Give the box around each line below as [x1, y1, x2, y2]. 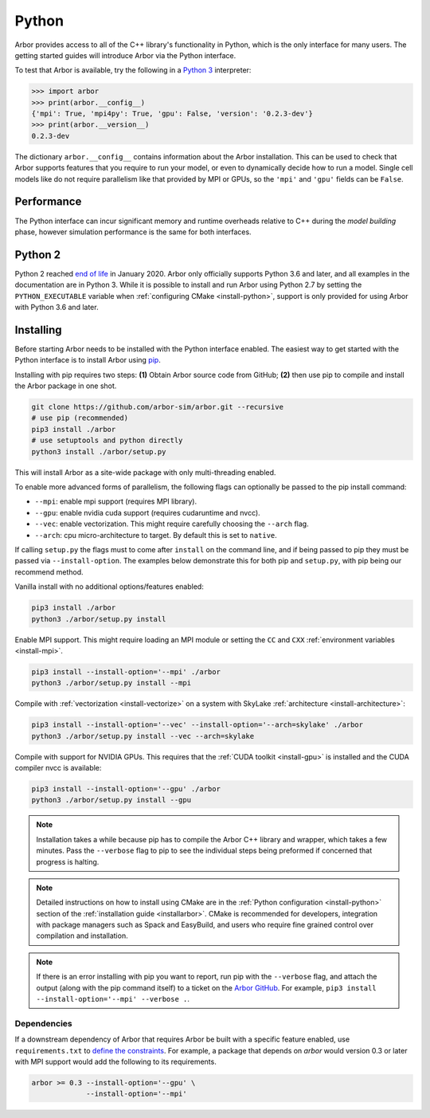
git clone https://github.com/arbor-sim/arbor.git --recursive [31, 402, 284, 412]
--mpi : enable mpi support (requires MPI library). [34, 496, 197, 506]
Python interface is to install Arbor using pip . [14, 355, 161, 365]
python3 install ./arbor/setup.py [31, 447, 166, 456]
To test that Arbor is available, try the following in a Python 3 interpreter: [14, 65, 252, 75]
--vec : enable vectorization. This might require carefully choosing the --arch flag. [34, 519, 310, 529]
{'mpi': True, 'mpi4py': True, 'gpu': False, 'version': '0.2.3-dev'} [31, 109, 314, 119]
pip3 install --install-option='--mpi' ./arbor [31, 667, 221, 677]
